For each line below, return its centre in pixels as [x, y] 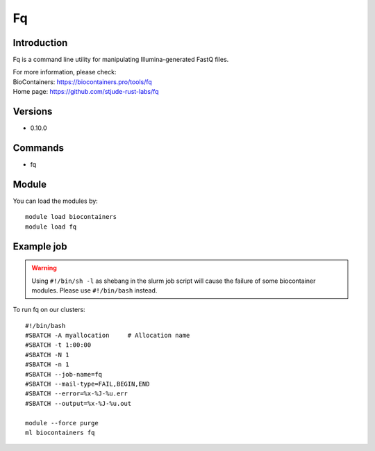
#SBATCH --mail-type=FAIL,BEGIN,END [87, 384]
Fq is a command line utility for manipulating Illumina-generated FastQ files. [121, 60]
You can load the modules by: [56, 201]
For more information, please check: [65, 72]
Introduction [40, 43]
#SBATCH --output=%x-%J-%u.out [78, 403]
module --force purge [62, 423]
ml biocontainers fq [60, 433]
